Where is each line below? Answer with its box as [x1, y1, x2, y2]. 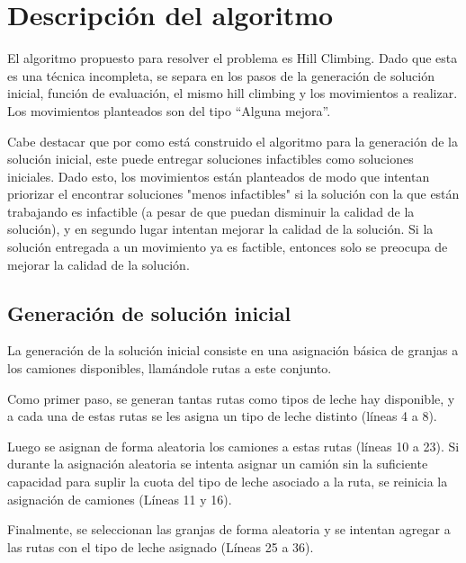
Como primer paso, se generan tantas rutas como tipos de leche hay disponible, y [7, 389, 455, 407]
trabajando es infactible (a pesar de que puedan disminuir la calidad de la [7, 201, 415, 220]
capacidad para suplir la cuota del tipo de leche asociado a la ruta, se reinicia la [7, 472, 448, 491]
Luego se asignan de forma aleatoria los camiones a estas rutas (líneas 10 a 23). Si [7, 436, 460, 455]
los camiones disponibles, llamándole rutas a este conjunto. [7, 359, 332, 378]
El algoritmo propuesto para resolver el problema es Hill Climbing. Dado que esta [7, 49, 458, 67]
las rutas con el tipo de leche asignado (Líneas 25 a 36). [7, 537, 314, 556]
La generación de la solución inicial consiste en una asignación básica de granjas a [7, 341, 459, 360]
